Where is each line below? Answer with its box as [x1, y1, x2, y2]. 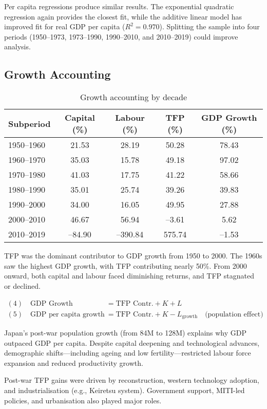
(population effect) [205, 310, 263, 318]
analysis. [4, 41, 31, 52]
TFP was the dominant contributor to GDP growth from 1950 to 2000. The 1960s [4, 250, 262, 261]
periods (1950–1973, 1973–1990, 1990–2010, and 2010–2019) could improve [4, 31, 238, 42]
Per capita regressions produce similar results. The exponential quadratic [4, 1, 234, 11]
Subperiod [8, 117, 51, 129]
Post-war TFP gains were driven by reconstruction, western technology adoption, [4, 375, 259, 385]
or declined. [4, 280, 41, 291]
